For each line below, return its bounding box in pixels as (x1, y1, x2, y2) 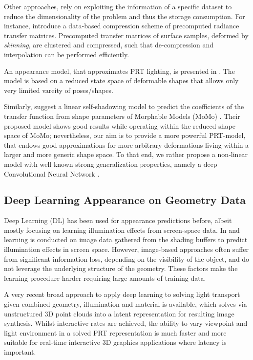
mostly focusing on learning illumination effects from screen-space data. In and (4, 225, 240, 235)
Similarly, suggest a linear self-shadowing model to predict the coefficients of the (4, 101, 244, 112)
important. (4, 347, 36, 357)
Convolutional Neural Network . (4, 168, 100, 179)
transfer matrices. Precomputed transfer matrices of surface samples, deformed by (4, 30, 249, 40)
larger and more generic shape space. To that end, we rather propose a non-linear (4, 149, 248, 159)
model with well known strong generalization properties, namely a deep (4, 158, 217, 169)
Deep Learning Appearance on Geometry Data (4, 192, 246, 207)
